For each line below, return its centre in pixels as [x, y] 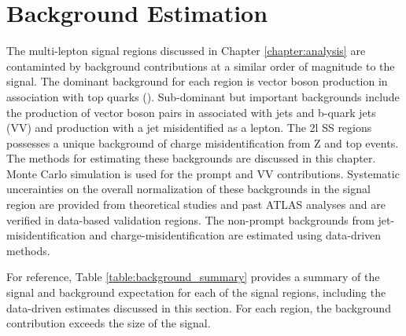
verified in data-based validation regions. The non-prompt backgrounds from [190, 219]
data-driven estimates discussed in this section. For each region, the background [199, 307]
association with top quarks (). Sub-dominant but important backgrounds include [203, 96]
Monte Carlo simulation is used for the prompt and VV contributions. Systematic [203, 173]
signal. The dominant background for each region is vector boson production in [197, 81]
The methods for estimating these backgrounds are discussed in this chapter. [191, 158]
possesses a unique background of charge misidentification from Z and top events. [203, 142]
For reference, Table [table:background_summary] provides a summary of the [193, 277]
